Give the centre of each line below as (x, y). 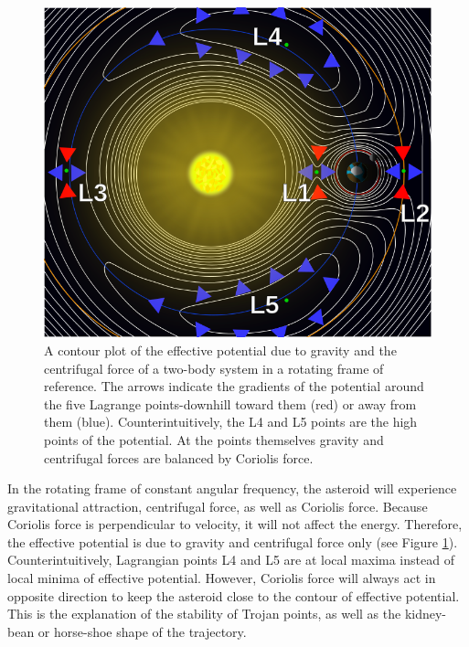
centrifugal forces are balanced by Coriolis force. (179, 457)
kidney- (426, 614)
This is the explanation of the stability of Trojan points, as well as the (204, 614)
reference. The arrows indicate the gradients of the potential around (234, 386)
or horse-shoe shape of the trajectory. (142, 631)
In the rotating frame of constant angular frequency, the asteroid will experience (232, 488)
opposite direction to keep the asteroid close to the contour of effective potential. (234, 595)
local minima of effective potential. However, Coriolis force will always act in (222, 578)
